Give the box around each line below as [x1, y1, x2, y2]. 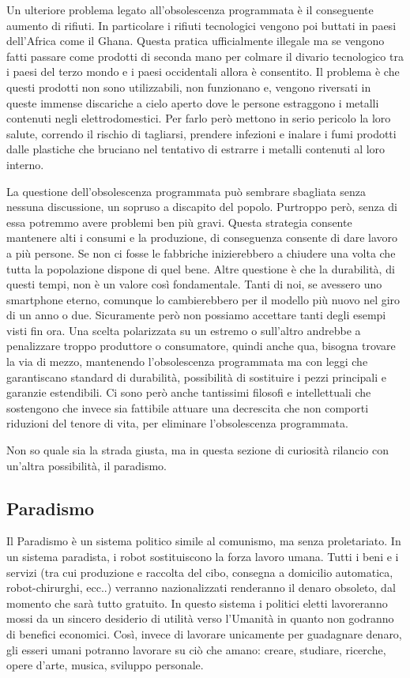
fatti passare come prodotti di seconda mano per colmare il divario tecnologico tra [6, 47, 404, 64]
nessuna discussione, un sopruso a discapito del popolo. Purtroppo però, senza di [6, 198, 397, 215]
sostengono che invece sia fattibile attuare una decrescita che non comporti [6, 399, 369, 416]
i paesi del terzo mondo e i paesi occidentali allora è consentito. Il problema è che [6, 63, 400, 80]
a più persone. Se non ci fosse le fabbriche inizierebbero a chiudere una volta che [6, 244, 396, 261]
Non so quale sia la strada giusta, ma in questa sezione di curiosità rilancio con [6, 442, 389, 458]
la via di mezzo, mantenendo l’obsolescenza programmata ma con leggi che [6, 353, 368, 370]
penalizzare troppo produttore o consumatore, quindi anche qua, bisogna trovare [6, 337, 396, 354]
